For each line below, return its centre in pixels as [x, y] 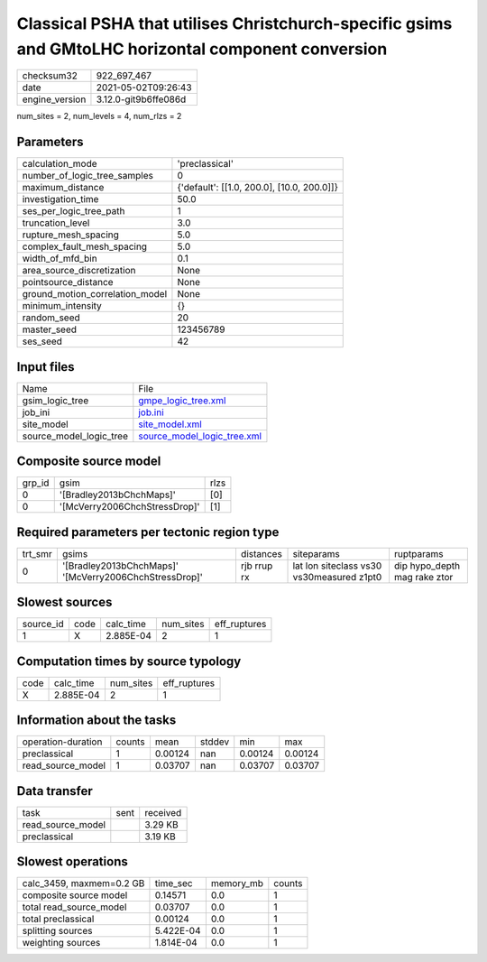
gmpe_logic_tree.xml [182, 400]
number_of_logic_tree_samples [87, 176]
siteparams [316, 553]
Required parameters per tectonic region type [148, 532]
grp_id [36, 483]
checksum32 [50, 76]
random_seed [51, 318]
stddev [215, 742]
